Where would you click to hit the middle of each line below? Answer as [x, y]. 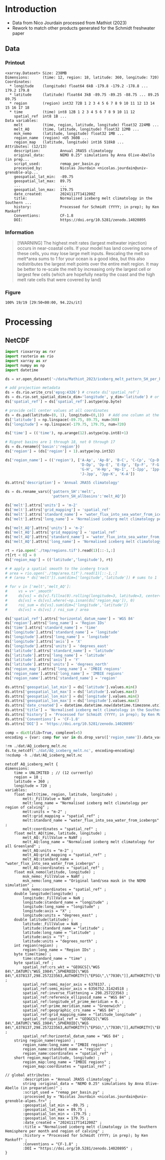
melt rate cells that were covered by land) [59, 279]
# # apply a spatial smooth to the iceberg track [57, 568]
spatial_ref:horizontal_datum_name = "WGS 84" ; [73, 1036]
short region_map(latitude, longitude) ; [57, 1058]
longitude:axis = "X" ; [47, 911]
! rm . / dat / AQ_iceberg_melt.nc [36, 746]
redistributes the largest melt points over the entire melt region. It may [88, 264]
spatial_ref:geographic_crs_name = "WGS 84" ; [71, 1010]
